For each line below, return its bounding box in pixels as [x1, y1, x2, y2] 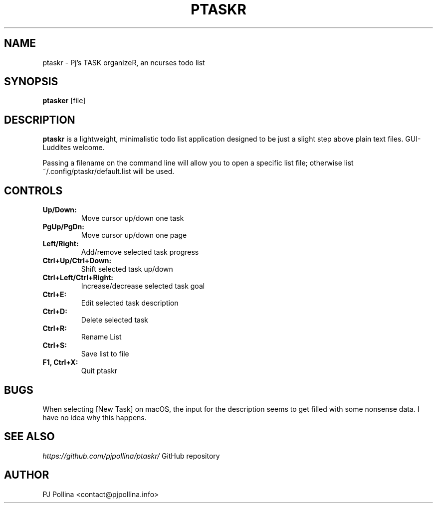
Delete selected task [81, 316, 148, 325]
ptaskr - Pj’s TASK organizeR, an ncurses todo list [42, 58, 205, 67]
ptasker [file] [42, 96, 86, 105]
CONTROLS [4, 184, 63, 197]
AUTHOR [4, 469, 49, 482]
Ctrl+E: [42, 290, 67, 299]
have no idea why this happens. [42, 413, 147, 422]
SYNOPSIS [4, 75, 58, 88]
